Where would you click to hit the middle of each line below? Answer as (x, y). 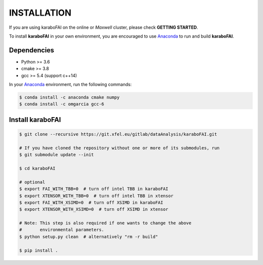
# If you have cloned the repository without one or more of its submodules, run (120, 148)
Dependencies (32, 50)
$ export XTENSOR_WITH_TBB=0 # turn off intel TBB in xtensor (96, 196)
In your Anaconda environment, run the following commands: (70, 84)
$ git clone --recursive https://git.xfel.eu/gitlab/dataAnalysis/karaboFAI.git (118, 134)
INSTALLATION (40, 13)
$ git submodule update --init (57, 155)
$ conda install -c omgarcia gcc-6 (62, 104)
